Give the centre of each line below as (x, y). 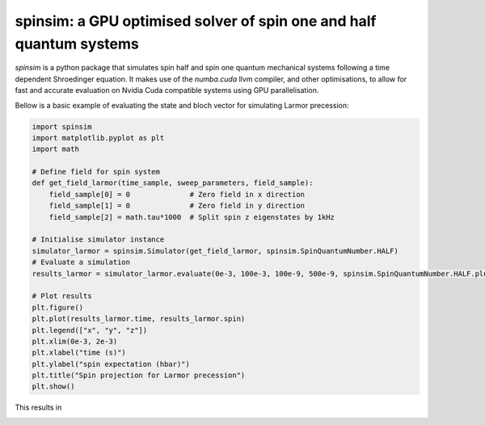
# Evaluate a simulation (81, 262)
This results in (38, 407)
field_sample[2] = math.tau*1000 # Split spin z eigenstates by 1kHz (192, 217)
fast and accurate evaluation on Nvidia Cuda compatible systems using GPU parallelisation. (167, 90)
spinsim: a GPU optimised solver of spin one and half (196, 21)
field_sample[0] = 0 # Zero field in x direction (177, 194)
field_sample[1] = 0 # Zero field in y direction (177, 206)
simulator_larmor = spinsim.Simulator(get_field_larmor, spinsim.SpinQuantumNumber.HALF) (215, 251)
